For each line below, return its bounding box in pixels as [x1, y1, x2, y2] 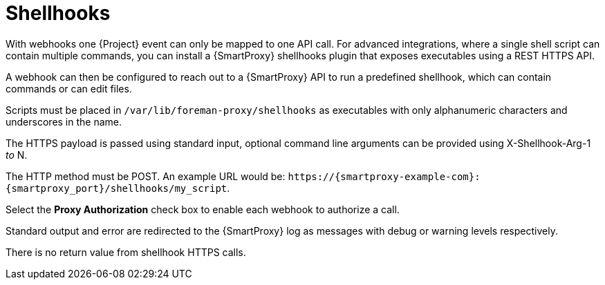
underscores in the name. [6, 115, 122, 128]
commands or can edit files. [6, 82, 132, 95]
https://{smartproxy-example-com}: [288, 170, 481, 182]
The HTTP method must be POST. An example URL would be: [6, 170, 286, 182]
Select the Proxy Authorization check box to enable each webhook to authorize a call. [6, 203, 400, 215]
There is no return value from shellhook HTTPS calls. [6, 246, 246, 258]
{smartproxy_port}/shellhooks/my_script [6, 182, 227, 194]
